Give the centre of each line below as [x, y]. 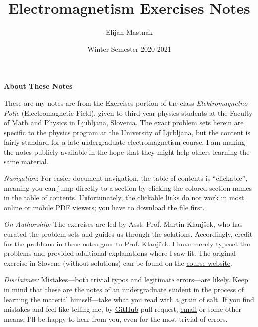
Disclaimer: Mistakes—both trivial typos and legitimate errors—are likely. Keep [126, 280]
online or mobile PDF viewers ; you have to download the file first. [104, 207]
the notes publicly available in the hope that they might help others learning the [127, 151]
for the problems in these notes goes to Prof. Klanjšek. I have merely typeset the [127, 243]
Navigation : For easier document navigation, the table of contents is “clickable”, [126, 178]
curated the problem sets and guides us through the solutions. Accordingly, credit [128, 234]
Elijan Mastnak [129, 32]
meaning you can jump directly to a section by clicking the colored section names [128, 188]
